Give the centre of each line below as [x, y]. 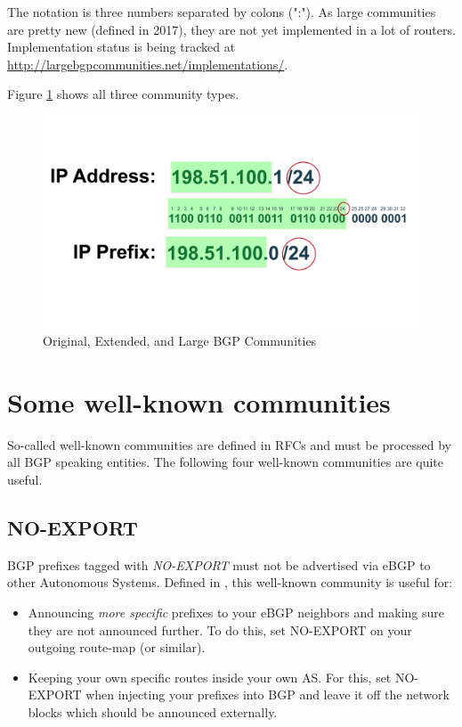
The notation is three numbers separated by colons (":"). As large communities [222, 12]
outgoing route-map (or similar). [117, 647]
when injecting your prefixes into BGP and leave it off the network [267, 694]
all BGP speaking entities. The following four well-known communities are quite [226, 462]
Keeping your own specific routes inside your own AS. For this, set [210, 677]
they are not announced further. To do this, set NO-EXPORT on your [220, 629]
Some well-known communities [199, 401]
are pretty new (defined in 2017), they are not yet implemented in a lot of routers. [231, 29]
